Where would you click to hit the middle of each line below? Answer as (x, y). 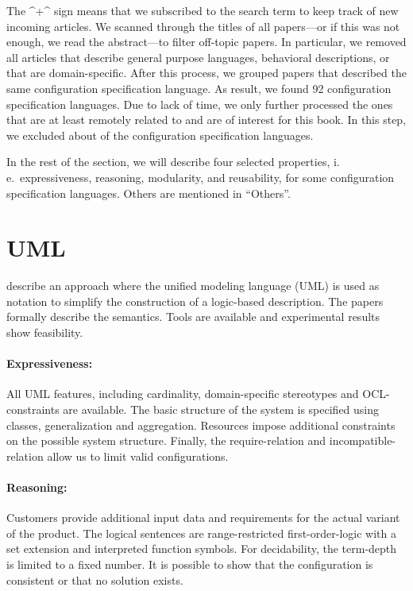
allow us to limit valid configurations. (138, 456)
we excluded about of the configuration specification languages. (160, 135)
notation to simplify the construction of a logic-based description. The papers (195, 301)
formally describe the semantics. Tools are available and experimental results (193, 317)
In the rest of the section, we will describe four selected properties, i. (173, 162)
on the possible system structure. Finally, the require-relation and (166, 440)
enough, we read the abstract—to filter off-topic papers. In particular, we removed (206, 42)
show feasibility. (45, 332)
